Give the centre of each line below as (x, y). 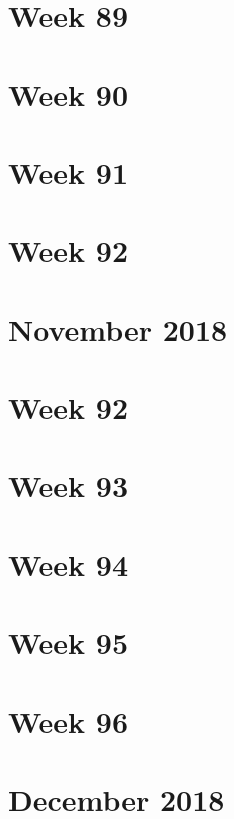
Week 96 (68, 720)
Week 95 (68, 642)
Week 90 (68, 93)
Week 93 (68, 485)
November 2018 (118, 328)
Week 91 (68, 171)
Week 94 (68, 563)
